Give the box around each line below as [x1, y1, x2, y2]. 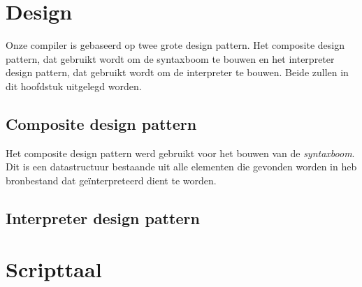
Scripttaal [6, 255, 102, 284]
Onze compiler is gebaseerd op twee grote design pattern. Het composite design [6, 38, 345, 52]
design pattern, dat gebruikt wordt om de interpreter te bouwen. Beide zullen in [6, 65, 349, 80]
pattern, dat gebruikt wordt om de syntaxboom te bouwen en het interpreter [6, 51, 335, 66]
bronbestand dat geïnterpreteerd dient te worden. [6, 172, 217, 187]
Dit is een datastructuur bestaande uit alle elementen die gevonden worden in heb [6, 159, 357, 174]
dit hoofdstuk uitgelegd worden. [6, 78, 142, 93]
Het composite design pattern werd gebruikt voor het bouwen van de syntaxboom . [6, 145, 355, 160]
